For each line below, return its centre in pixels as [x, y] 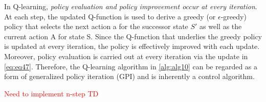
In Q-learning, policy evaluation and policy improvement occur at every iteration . [131, 6]
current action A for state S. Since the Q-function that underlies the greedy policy [133, 36]
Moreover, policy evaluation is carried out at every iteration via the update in [126, 56]
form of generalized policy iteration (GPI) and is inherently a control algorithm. [129, 76]
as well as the [221, 26]
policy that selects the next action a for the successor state [96, 26]
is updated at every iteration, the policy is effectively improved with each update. [132, 46]
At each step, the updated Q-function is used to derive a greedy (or [110, 16]
